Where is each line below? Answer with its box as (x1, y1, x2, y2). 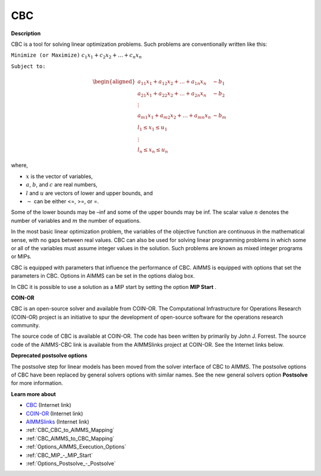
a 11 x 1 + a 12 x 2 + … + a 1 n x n (137, 78, 207, 86)
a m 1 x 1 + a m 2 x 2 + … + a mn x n (137, 112, 211, 120)
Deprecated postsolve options (11, 352, 87, 359)
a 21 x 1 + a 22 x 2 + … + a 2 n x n (137, 90, 207, 98)
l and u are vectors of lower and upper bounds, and (26, 189, 153, 197)
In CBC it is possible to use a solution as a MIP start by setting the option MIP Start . (11, 283, 217, 290)
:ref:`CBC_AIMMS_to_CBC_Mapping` (26, 435, 115, 442)
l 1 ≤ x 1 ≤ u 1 (137, 124, 168, 132)
